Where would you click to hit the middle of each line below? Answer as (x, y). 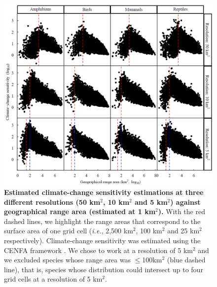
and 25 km (183, 231)
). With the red (181, 211)
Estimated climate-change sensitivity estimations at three (104, 192)
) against (185, 202)
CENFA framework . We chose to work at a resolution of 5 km (98, 250)
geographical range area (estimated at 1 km (80, 211)
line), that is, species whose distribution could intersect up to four (104, 269)
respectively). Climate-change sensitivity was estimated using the (102, 240)
